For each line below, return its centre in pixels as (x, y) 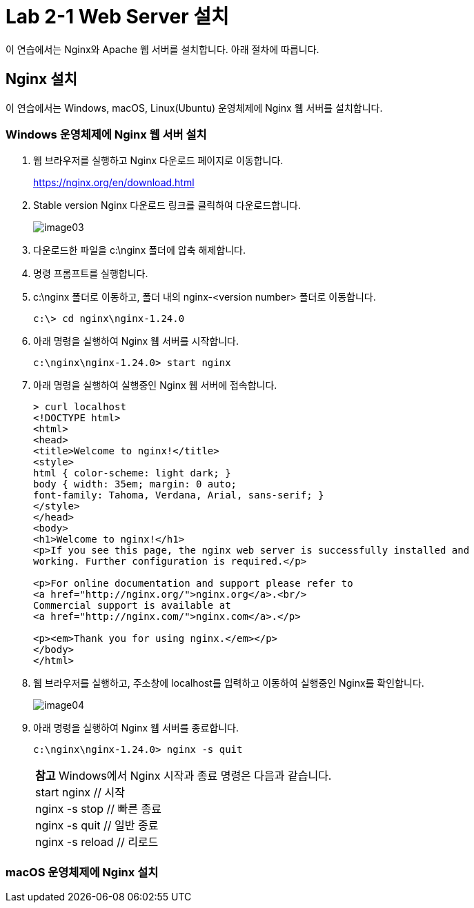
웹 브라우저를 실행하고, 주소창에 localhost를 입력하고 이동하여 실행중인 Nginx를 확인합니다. (229, 683)
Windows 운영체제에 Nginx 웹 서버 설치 (106, 134)
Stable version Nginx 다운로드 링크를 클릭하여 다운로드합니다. (167, 205)
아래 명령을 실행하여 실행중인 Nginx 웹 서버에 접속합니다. (155, 385)
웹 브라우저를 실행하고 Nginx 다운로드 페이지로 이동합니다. (158, 161)
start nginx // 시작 (80, 793)
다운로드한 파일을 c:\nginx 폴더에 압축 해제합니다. (139, 250)
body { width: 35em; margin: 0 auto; (135, 484)
